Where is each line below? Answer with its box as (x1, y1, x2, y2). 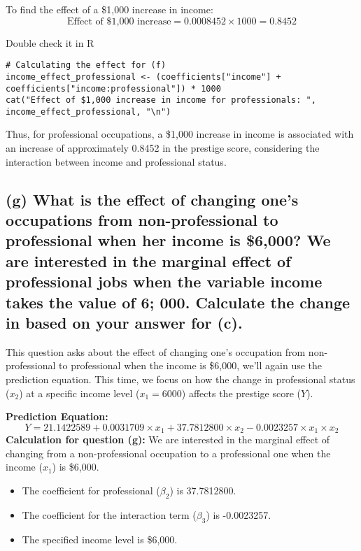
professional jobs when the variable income (6, 271, 323, 292)
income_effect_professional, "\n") (6, 106, 171, 117)
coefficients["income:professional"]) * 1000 (6, 83, 221, 94)
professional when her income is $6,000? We (6, 229, 331, 251)
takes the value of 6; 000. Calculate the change (6, 291, 351, 313)
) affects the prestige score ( (181, 385, 302, 400)
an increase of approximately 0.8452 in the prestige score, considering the (6, 141, 320, 155)
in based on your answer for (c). (6, 311, 243, 333)
